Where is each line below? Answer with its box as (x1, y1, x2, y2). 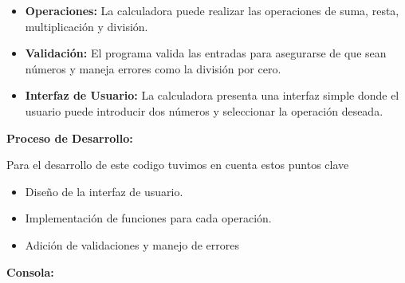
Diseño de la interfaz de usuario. (25, 183, 183, 199)
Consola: (6, 263, 54, 280)
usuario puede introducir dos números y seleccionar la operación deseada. (25, 102, 383, 119)
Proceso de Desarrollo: (6, 129, 133, 146)
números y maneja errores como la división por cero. (25, 60, 281, 77)
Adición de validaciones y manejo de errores (25, 236, 239, 253)
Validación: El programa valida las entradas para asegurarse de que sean (25, 45, 387, 61)
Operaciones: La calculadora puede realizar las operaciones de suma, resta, (25, 2, 399, 18)
